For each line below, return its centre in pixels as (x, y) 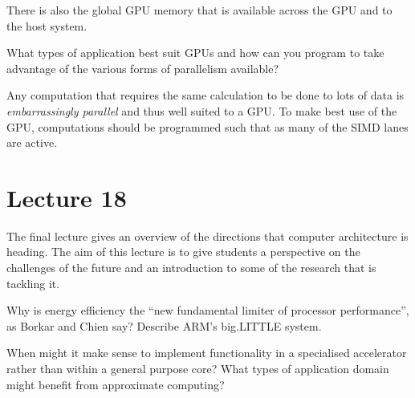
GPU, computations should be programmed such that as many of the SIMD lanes (207, 126)
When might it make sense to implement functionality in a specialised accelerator (207, 353)
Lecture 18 (67, 197)
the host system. (47, 25)
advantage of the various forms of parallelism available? (143, 68)
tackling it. (33, 283)
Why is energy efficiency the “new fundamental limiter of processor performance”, (208, 310)
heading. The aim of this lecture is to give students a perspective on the (183, 252)
